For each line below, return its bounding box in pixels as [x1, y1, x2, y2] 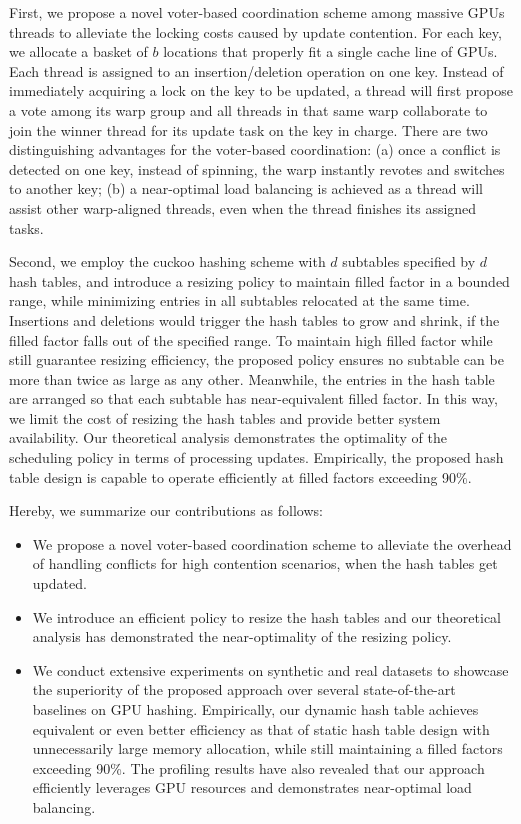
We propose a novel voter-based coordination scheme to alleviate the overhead [32, 533, 512, 554]
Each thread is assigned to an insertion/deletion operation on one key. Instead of [9, 60, 504, 81]
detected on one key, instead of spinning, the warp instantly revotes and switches [9, 158, 505, 179]
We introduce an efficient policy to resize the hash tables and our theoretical [32, 606, 501, 627]
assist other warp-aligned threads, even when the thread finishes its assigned [9, 197, 477, 218]
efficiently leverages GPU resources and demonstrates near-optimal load [32, 777, 472, 798]
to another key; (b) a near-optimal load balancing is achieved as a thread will [9, 178, 483, 199]
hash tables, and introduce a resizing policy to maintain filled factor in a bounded [9, 270, 510, 291]
